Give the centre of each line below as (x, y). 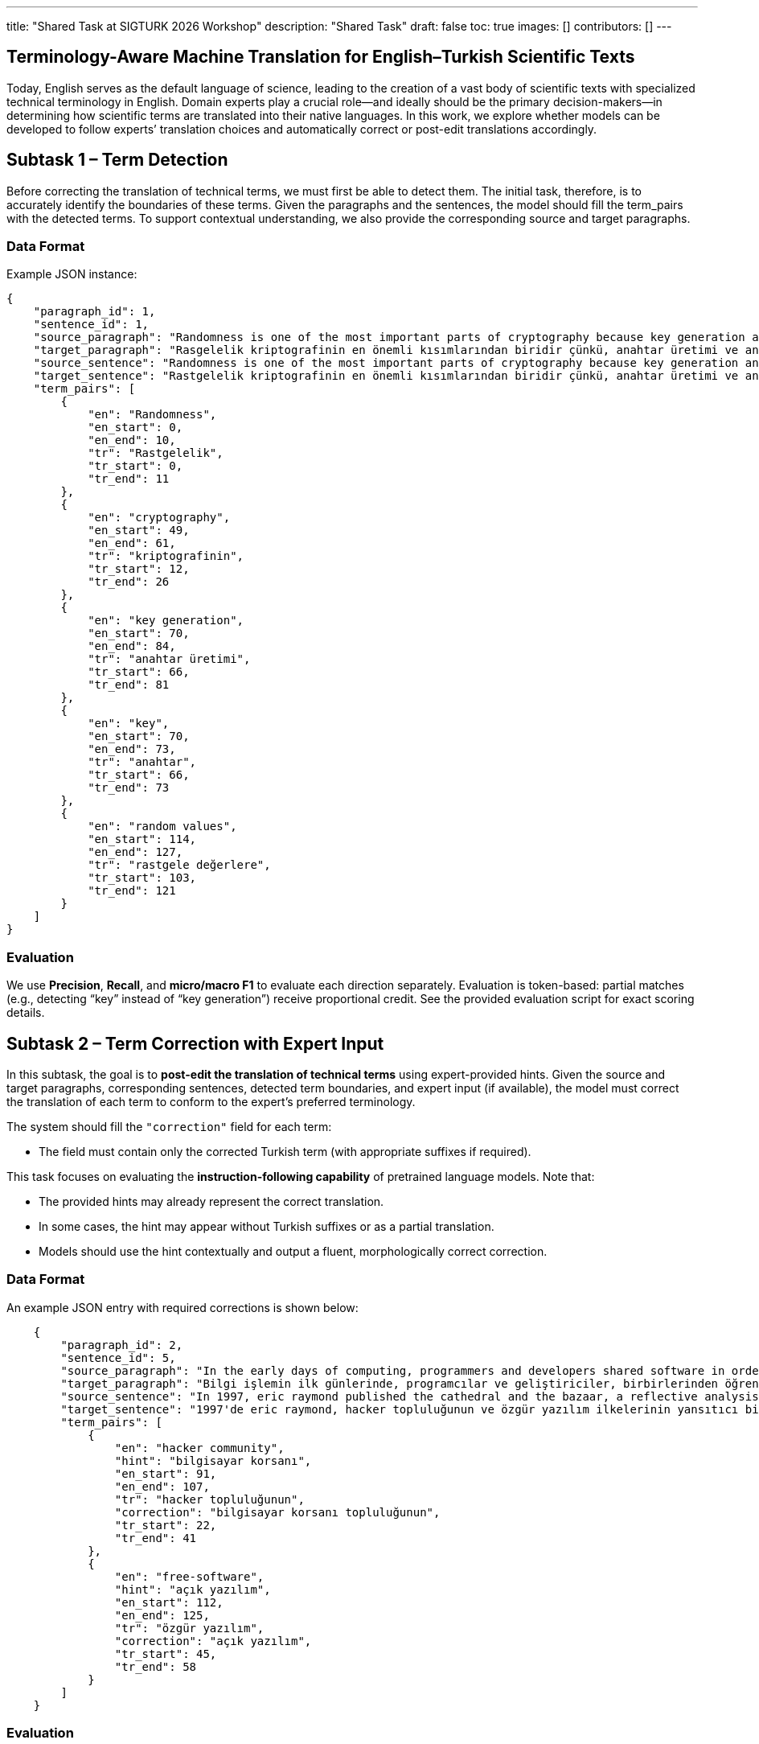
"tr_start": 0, (135, 466)
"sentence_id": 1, (91, 325)
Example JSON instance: (72, 274)
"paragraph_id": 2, (122, 1345)
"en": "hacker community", (199, 1448)
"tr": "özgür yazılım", (189, 1628)
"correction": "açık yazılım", (213, 1641)
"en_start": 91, (166, 1473)
